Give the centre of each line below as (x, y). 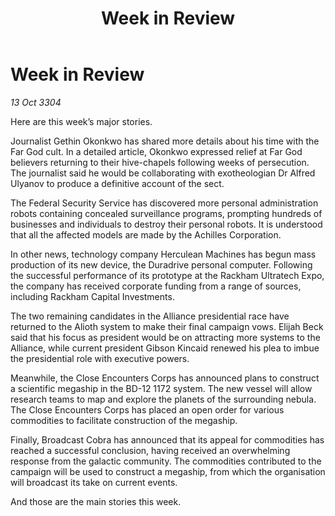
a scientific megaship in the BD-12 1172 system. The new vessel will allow (161, 388)
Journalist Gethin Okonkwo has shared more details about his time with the (165, 141)
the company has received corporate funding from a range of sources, (156, 286)
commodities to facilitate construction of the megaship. (124, 420)
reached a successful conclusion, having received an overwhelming (150, 450)
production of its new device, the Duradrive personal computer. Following (161, 264)
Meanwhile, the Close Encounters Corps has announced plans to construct (165, 378)
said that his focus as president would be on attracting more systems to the (165, 337)
